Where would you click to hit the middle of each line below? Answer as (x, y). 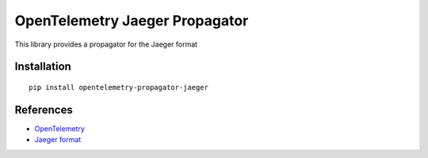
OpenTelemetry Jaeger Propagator (132, 21)
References (44, 109)
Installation (43, 67)
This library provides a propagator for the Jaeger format (106, 44)
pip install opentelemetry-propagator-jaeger (119, 87)
